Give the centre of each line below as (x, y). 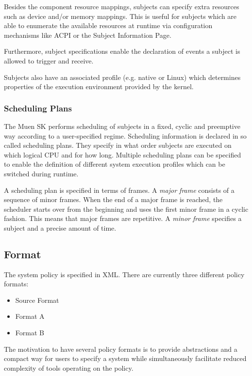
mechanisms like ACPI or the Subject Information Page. (88, 35)
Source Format (37, 300)
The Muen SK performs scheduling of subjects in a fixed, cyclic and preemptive (122, 126)
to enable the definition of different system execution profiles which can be (115, 164)
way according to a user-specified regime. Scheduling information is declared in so (125, 135)
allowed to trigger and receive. (49, 60)
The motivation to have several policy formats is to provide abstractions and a (121, 349)
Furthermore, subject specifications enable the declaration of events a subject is (122, 51)
